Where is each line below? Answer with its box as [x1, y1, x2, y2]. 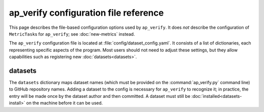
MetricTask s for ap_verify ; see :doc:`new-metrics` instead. [9, 31, 135, 37]
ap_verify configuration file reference [9, 7, 164, 18]
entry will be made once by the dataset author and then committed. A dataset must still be [9, 93, 191, 99]
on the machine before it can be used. [26, 100, 103, 106]
